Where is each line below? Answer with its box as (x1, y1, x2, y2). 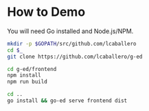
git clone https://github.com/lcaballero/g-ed (7, 53, 143, 60)
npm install (7, 72, 41, 79)
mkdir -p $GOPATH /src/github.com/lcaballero (7, 40, 137, 47)
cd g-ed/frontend (7, 65, 57, 72)
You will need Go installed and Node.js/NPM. (7, 27, 134, 35)
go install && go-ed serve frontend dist (7, 97, 128, 104)
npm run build (7, 79, 48, 85)
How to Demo (7, 4, 86, 20)
